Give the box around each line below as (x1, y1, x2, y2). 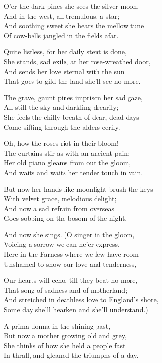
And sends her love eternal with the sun (4, 66, 125, 76)
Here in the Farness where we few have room (4, 249, 139, 259)
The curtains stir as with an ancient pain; (4, 147, 130, 158)
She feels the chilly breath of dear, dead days (4, 111, 139, 122)
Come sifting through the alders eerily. (4, 121, 120, 132)
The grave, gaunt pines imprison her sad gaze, (4, 92, 143, 102)
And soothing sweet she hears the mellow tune (4, 20, 144, 31)
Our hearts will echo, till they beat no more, (4, 275, 138, 285)
